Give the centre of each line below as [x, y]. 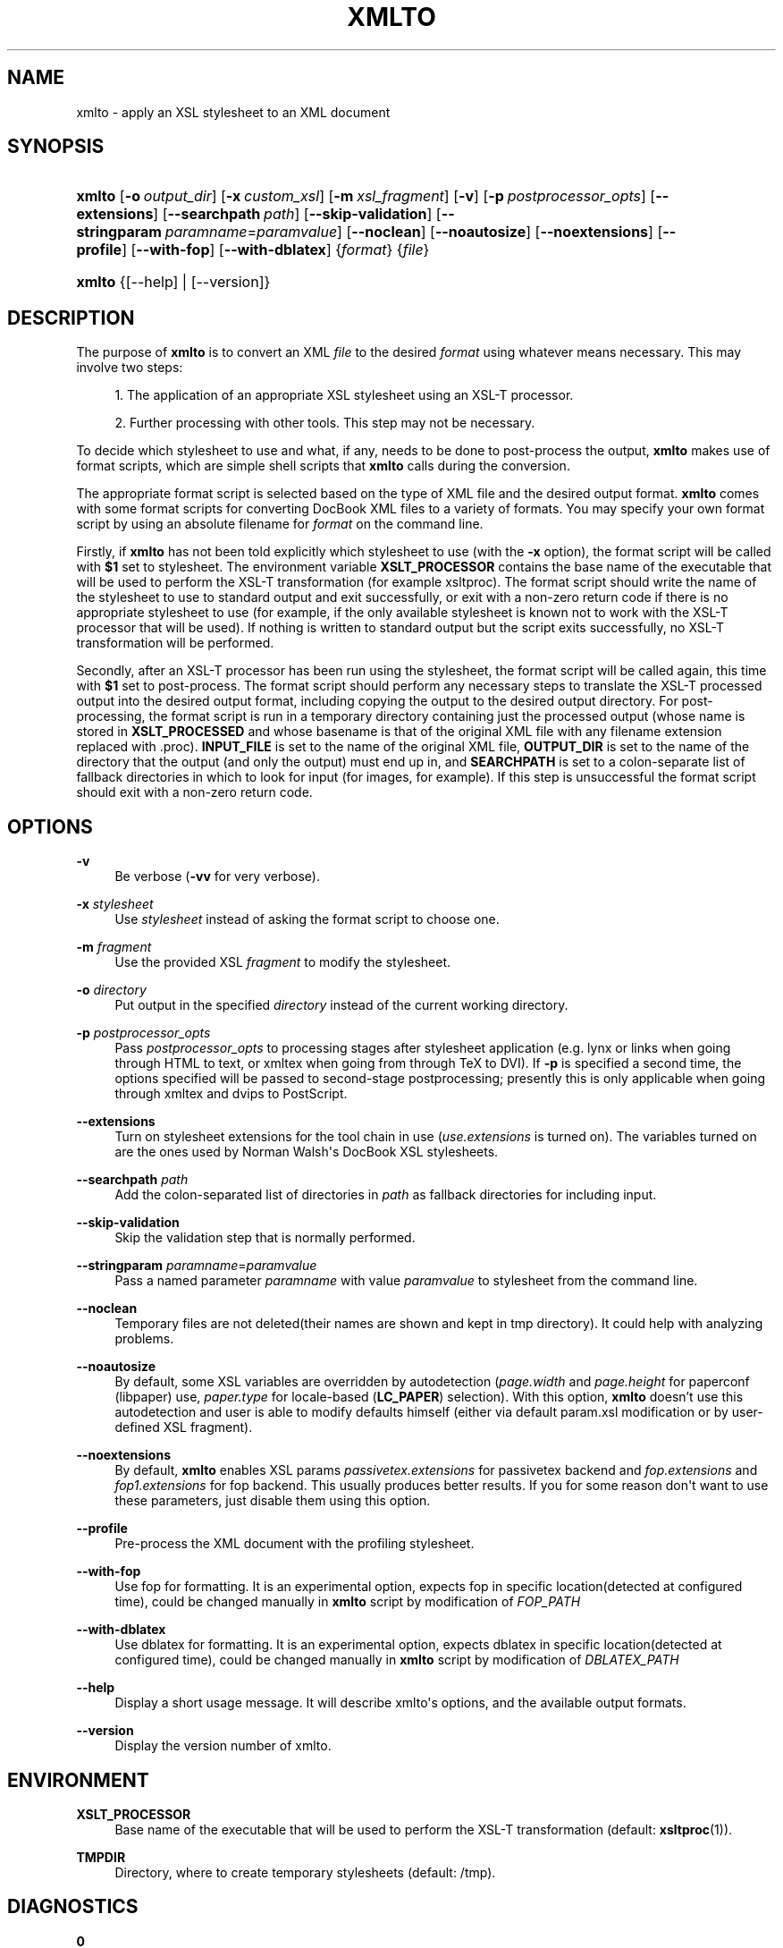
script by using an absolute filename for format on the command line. [280, 524]
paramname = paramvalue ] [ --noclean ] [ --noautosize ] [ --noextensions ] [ [414, 232]
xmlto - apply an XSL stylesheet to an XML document [233, 112]
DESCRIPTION [71, 318]
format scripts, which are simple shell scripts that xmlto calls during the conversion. [323, 466]
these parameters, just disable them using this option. [273, 1501]
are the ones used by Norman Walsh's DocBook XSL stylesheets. [307, 1152]
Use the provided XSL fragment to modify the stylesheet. [283, 962]
